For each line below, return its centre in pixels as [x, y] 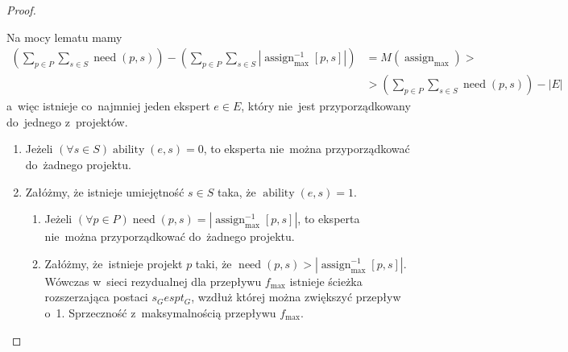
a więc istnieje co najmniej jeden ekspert [108, 106]
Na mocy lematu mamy [64, 37]
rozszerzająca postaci [96, 297]
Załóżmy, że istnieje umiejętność [105, 191]
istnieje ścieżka [326, 281]
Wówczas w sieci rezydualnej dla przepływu [153, 281]
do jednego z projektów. [67, 121]
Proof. [21, 10]
